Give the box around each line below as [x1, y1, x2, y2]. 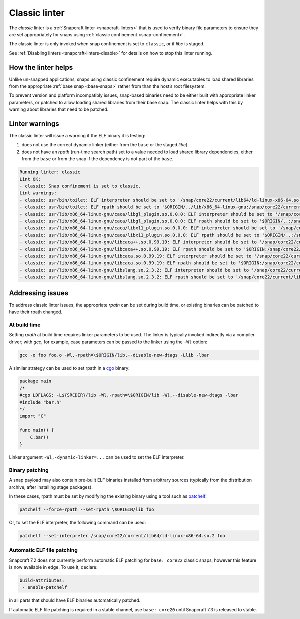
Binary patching [9, 466, 49, 473]
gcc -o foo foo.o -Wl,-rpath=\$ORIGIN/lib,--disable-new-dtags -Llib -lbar [19, 352, 210, 358]
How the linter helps [9, 63, 73, 72]
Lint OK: [19, 176, 41, 182]
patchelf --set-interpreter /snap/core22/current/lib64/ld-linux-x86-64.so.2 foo [19, 533, 226, 538]
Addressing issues [9, 289, 69, 297]
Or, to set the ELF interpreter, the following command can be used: [9, 519, 146, 525]
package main [19, 378, 52, 384]
